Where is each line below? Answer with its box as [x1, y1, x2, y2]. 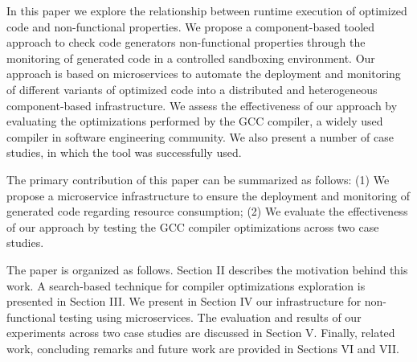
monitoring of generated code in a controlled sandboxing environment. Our [6, 49, 375, 66]
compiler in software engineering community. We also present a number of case [6, 128, 394, 145]
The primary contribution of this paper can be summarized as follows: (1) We [6, 171, 390, 187]
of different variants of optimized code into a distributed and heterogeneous [6, 80, 378, 97]
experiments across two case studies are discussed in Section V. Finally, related [6, 324, 395, 341]
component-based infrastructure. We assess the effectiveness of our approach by [6, 97, 398, 113]
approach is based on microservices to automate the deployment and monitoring [6, 65, 401, 82]
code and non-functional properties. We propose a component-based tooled [6, 18, 375, 35]
